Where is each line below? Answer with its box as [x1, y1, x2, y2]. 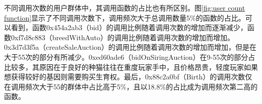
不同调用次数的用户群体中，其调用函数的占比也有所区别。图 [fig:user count [4, 3, 245, 13]
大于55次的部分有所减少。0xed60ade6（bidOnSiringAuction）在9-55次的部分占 [4, 51, 255, 62]
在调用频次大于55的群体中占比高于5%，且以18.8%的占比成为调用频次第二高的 [4, 81, 258, 91]
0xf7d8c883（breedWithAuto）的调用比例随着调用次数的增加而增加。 [11, 32, 235, 42]
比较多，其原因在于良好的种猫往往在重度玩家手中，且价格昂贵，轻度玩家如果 [4, 61, 258, 72]
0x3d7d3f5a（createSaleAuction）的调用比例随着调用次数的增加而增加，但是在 [4, 42, 256, 52]
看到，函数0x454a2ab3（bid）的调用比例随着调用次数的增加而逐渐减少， [11, 22, 247, 33]
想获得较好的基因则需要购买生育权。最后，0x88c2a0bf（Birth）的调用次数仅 [4, 71, 252, 82]
